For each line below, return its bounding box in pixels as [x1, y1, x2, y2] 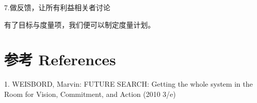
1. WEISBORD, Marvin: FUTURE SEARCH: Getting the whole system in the [4, 79, 253, 89]
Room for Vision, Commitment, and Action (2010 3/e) [4, 88, 176, 99]
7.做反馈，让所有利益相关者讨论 [4, 2, 110, 12]
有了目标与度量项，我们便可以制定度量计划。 [4, 19, 155, 30]
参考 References [4, 49, 116, 70]
